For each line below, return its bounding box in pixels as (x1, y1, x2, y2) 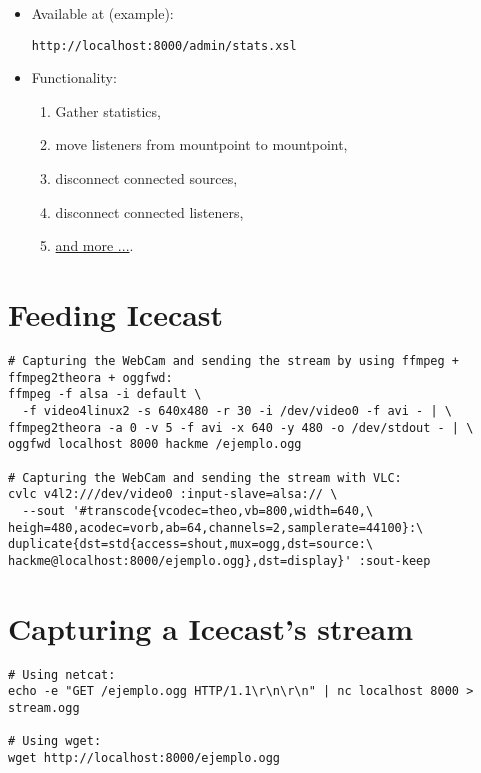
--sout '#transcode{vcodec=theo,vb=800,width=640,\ (22, 503, 374, 518)
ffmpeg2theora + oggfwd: (8, 370, 173, 385)
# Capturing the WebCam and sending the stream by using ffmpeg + (8, 353, 460, 368)
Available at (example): (31, 3, 174, 23)
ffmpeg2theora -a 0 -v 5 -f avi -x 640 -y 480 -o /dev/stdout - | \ (8, 420, 474, 435)
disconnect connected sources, (55, 168, 238, 189)
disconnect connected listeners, (55, 201, 244, 222)
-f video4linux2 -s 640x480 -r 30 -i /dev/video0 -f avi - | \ (22, 403, 452, 418)
